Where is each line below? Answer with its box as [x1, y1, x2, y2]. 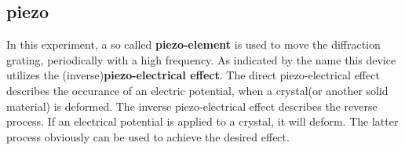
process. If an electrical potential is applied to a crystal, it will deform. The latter [6, 113, 399, 130]
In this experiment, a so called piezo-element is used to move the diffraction [6, 36, 381, 53]
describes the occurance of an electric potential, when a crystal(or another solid [6, 82, 389, 98]
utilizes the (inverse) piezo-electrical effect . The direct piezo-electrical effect [6, 67, 380, 83]
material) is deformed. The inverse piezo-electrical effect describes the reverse [6, 97, 378, 114]
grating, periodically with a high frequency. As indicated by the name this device [6, 51, 396, 68]
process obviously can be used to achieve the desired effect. [6, 128, 290, 145]
